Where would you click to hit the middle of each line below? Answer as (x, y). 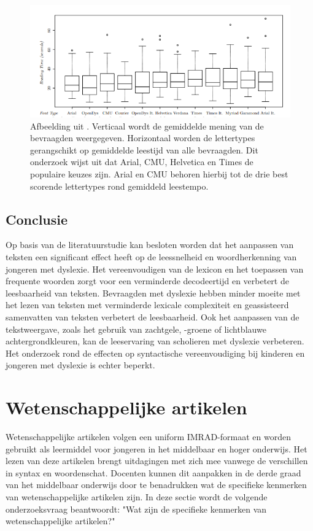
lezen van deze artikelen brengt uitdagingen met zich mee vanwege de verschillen (157, 461)
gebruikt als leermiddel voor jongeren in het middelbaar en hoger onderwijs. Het (156, 448)
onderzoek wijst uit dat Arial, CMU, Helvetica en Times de (142, 162)
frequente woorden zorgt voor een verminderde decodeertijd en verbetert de (147, 281)
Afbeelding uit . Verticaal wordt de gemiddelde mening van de (147, 126)
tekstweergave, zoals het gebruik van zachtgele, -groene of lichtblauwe (136, 329)
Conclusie (37, 219)
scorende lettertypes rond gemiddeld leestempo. (119, 186)
